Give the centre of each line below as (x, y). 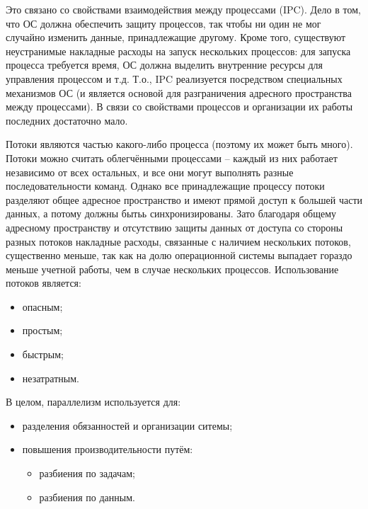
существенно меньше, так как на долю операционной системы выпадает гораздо (179, 255)
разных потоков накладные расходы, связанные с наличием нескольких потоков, (178, 241)
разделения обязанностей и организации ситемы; (127, 425)
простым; (42, 330)
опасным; (42, 306)
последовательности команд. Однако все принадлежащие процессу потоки (165, 186)
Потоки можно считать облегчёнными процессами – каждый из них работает (172, 158)
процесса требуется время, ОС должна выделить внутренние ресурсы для (165, 65)
